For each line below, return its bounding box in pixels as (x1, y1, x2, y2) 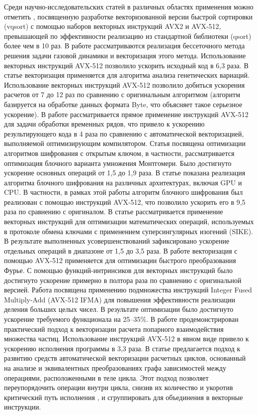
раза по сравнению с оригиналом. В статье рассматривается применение (4, 206, 223, 217)
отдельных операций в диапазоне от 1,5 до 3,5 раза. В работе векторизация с (4, 245, 238, 256)
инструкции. (4, 402, 41, 412)
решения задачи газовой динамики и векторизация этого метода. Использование (4, 50, 246, 60)
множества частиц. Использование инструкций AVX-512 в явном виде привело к (4, 333, 249, 344)
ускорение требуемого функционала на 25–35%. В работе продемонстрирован (4, 314, 239, 324)
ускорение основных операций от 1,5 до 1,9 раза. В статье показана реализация (4, 167, 246, 178)
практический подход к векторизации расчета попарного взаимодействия (4, 323, 224, 334)
